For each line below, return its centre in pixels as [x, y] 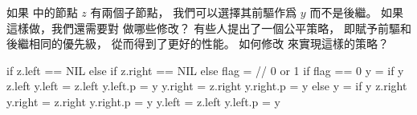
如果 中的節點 [42, 12]
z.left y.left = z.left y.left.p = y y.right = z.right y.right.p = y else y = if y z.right [207, 86]
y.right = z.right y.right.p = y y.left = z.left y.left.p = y [143, 101]
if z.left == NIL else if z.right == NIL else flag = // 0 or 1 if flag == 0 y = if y [205, 70]
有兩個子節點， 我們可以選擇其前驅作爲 [194, 12]
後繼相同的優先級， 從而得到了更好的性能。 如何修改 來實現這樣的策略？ [198, 44]
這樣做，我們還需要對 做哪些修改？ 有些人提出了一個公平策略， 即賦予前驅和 [209, 28]
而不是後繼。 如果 [357, 12]
